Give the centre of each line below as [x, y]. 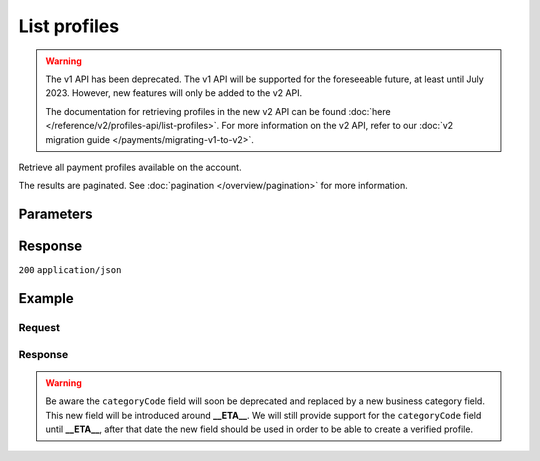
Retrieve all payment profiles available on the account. [130, 167]
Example [46, 298]
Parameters [55, 214]
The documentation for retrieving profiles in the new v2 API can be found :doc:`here [218, 111]
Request [39, 327]
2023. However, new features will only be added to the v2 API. [174, 93]
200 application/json [70, 270]
